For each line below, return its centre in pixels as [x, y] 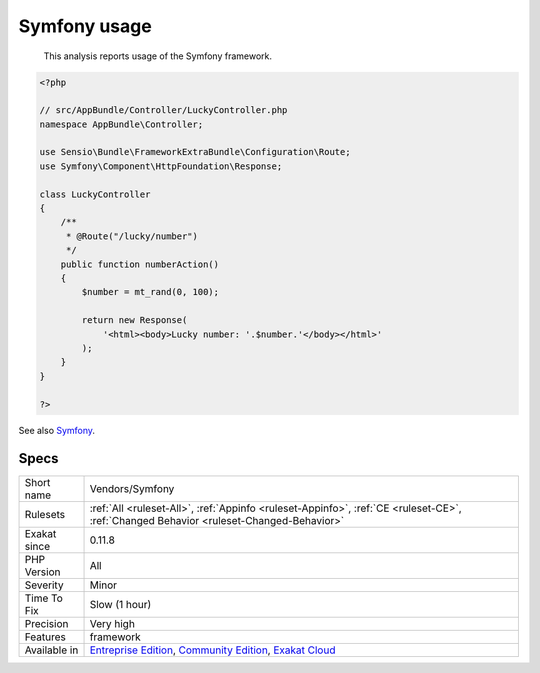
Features [45, 637]
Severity [44, 585]
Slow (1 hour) [120, 605]
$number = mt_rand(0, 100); [150, 292]
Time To [44, 598]
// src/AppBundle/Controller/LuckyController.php [163, 110]
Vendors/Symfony [132, 489]
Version [42, 572]
